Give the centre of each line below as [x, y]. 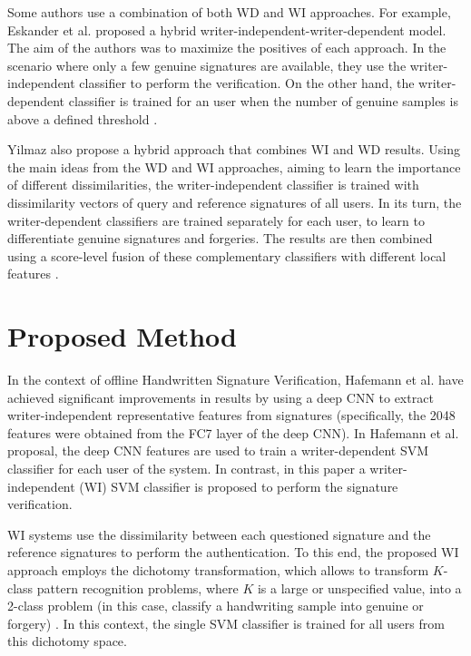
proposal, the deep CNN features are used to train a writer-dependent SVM [218, 450]
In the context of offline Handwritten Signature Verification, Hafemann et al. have [235, 380]
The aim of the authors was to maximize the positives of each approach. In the [227, 48]
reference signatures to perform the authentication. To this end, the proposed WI [233, 552]
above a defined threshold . [83, 118]
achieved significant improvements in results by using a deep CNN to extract [221, 397]
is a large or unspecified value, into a [359, 587]
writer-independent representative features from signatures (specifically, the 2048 [231, 415]
